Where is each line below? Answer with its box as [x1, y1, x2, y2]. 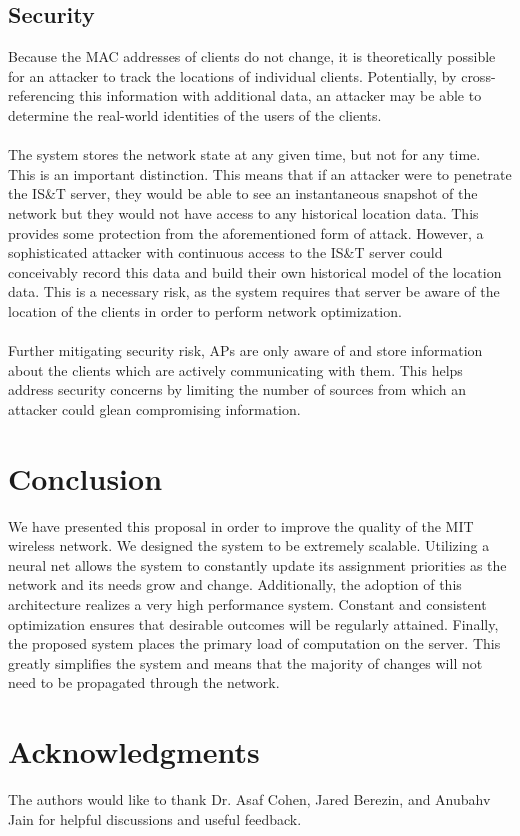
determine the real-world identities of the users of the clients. [8, 104, 382, 125]
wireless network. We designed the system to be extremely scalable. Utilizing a [8, 535, 490, 556]
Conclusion [8, 457, 163, 498]
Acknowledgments [8, 731, 260, 772]
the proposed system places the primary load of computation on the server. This [8, 633, 501, 654]
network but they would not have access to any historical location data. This [8, 202, 479, 223]
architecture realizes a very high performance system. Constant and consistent [8, 593, 487, 614]
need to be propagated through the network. [8, 672, 280, 693]
